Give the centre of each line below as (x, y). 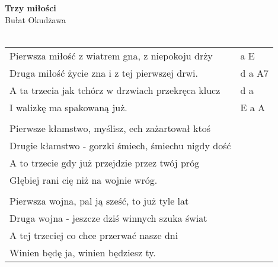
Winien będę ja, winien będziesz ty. (83, 252)
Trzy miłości (31, 8)
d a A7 (255, 73)
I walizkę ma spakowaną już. (68, 107)
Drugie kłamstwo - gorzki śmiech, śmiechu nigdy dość (120, 145)
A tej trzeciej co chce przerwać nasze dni (94, 235)
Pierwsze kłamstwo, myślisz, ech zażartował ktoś (110, 128)
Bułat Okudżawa (35, 19)
